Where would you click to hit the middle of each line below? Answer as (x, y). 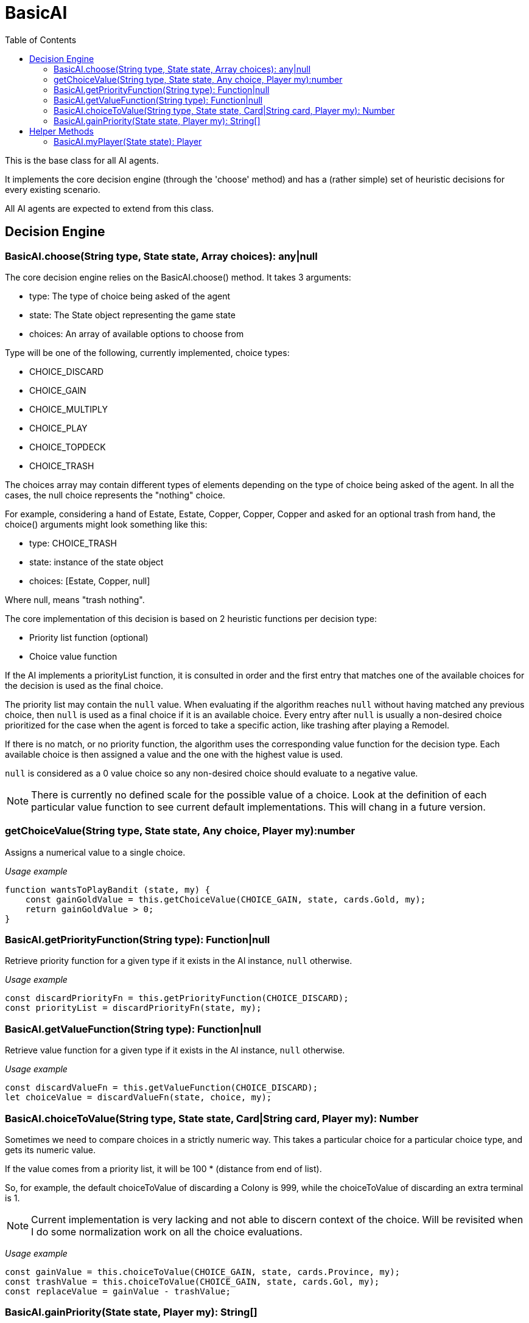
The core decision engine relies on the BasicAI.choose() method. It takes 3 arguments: (178, 277)
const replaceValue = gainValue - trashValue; (118, 1291)
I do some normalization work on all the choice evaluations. (167, 1231)
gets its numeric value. (50, 1150)
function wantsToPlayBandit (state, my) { (108, 889)
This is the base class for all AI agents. (82, 160)
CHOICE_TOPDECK (68, 447)
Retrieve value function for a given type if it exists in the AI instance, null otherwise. (175, 1050)
